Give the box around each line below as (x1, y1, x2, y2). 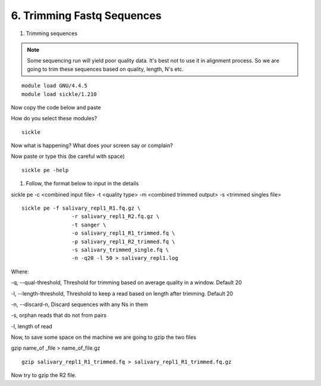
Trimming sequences (26, 30, 78, 37)
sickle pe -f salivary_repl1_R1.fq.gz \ (21, 205, 141, 211)
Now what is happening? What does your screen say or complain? (11, 142, 174, 149)
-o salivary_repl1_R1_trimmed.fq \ (71, 230, 175, 236)
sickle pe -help (21, 167, 69, 173)
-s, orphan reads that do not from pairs (11, 312, 107, 319)
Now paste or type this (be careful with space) (11, 152, 125, 160)
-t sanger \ (71, 221, 106, 228)
